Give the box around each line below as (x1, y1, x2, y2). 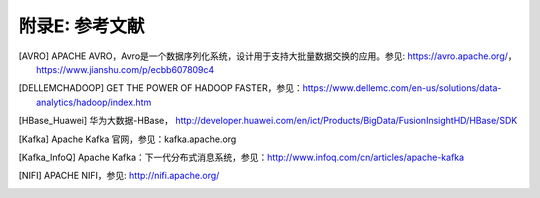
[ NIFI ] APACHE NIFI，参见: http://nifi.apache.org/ (18, 170, 220, 182)
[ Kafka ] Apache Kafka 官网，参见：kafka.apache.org (18, 133, 237, 145)
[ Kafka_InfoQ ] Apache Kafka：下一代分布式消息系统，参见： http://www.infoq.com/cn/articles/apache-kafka (18, 151, 465, 163)
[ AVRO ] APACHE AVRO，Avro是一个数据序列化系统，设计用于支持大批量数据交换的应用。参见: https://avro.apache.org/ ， (18, 50, 517, 62)
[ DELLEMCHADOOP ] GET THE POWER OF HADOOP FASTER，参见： (18, 82, 304, 94)
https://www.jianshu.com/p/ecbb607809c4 (36, 63, 215, 75)
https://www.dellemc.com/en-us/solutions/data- (302, 82, 502, 94)
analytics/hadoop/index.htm (36, 96, 152, 108)
